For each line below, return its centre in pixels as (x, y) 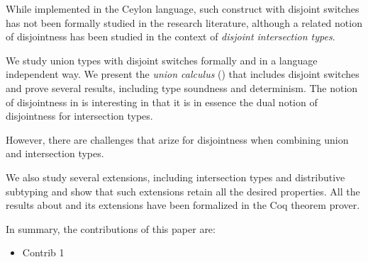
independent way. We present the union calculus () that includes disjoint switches (183, 74)
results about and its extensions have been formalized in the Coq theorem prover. (183, 205)
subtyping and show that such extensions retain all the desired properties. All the (183, 191)
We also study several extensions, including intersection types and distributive (175, 177)
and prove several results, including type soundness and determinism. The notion (182, 87)
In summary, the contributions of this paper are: (111, 228)
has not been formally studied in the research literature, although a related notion (184, 22)
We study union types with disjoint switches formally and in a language (162, 60)
